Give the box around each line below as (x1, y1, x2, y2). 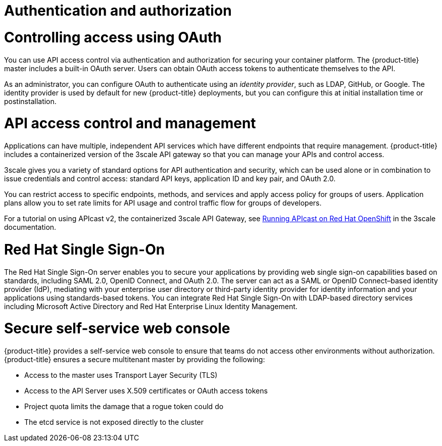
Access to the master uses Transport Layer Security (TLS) (24, 371, 218, 379)
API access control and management (4, 115, 256, 132)
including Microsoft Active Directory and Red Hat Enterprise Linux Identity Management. (4, 302, 298, 311)
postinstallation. (4, 96, 57, 106)
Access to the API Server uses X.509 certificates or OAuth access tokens (24, 386, 268, 395)
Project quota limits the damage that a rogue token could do (24, 402, 224, 411)
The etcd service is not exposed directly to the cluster (24, 418, 204, 426)
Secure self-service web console (4, 320, 230, 337)
